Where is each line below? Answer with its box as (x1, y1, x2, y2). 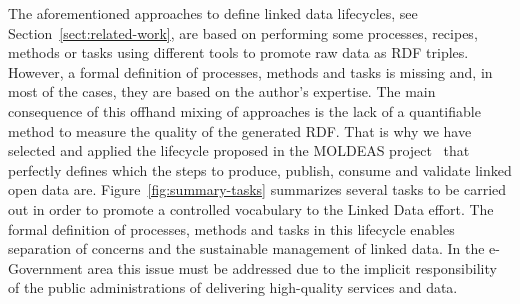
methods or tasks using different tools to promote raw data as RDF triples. (8, 42, 469, 63)
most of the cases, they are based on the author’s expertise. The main (8, 81, 436, 102)
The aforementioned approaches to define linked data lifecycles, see (8, 3, 418, 23)
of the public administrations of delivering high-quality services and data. (8, 277, 458, 298)
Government (8, 257, 83, 278)
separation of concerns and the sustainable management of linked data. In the (8, 238, 485, 259)
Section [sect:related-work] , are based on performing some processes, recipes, (8, 22, 478, 43)
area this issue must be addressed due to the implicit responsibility (87, 257, 497, 278)
